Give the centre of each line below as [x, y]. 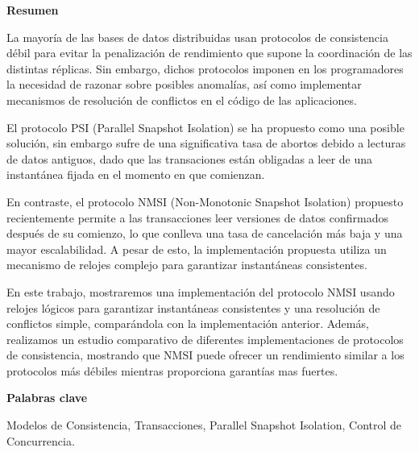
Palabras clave [47, 398]
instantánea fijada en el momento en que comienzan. [136, 174]
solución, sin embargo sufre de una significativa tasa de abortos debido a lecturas [206, 143]
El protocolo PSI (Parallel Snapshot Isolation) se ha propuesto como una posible [205, 127]
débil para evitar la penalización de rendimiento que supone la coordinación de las [209, 53]
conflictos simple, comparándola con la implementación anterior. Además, [188, 323]
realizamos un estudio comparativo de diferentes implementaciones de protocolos [205, 339]
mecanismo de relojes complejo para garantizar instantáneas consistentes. [187, 265]
